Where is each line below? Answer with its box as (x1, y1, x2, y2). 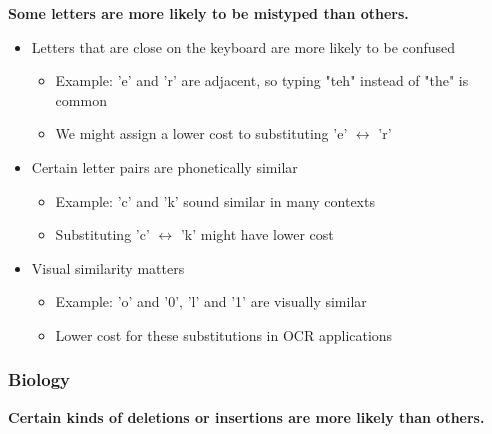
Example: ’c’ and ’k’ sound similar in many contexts (55, 190, 375, 211)
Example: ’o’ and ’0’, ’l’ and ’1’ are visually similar (55, 291, 367, 312)
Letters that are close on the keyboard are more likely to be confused (31, 36, 456, 57)
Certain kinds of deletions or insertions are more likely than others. (8, 406, 485, 427)
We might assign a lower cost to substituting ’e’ (55, 123, 348, 144)
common (55, 89, 107, 110)
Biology (8, 367, 70, 392)
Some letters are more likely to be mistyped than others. (8, 3, 409, 23)
